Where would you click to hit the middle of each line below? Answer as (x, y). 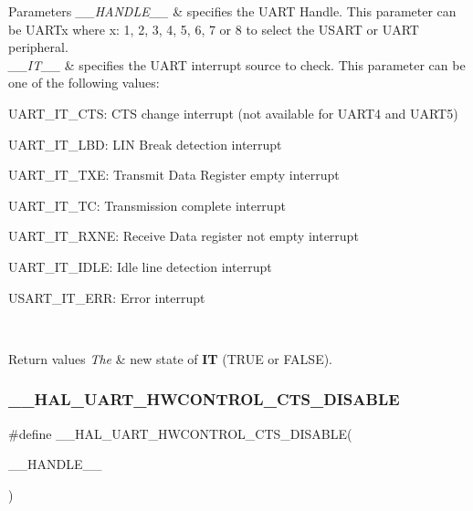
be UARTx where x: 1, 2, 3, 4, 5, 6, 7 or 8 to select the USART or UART (214, 29)
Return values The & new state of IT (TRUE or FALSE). (170, 358)
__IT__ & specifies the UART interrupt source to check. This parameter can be (237, 64)
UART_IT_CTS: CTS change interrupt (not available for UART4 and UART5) (233, 113)
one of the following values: (84, 83)
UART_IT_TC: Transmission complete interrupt (147, 205)
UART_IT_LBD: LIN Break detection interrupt (145, 144)
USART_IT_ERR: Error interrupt (107, 297)
